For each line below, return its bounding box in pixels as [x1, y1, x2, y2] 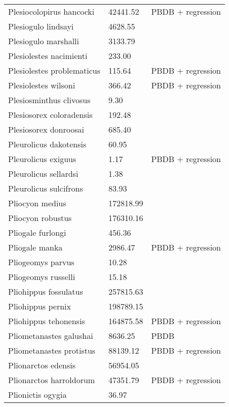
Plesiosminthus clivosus [8, 94, 91, 106]
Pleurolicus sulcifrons [8, 182, 83, 194]
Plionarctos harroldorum [8, 374, 95, 386]
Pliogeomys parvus [8, 256, 74, 268]
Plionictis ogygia [8, 389, 67, 400]
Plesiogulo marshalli [8, 35, 80, 47]
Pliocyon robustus [8, 212, 72, 224]
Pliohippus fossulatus [8, 286, 83, 297]
